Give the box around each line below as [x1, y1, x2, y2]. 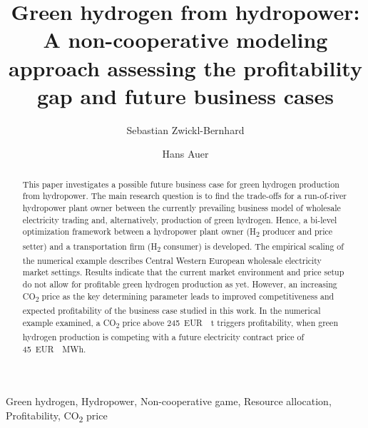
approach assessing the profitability [9, 53, 362, 82]
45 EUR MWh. [22, 342, 86, 355]
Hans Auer [162, 146, 209, 161]
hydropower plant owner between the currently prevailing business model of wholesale [22, 201, 341, 213]
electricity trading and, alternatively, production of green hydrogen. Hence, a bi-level [22, 213, 337, 225]
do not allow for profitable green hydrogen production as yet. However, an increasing [22, 278, 337, 290]
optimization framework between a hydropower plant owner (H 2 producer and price [22, 225, 333, 240]
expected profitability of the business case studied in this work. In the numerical [22, 305, 321, 317]
